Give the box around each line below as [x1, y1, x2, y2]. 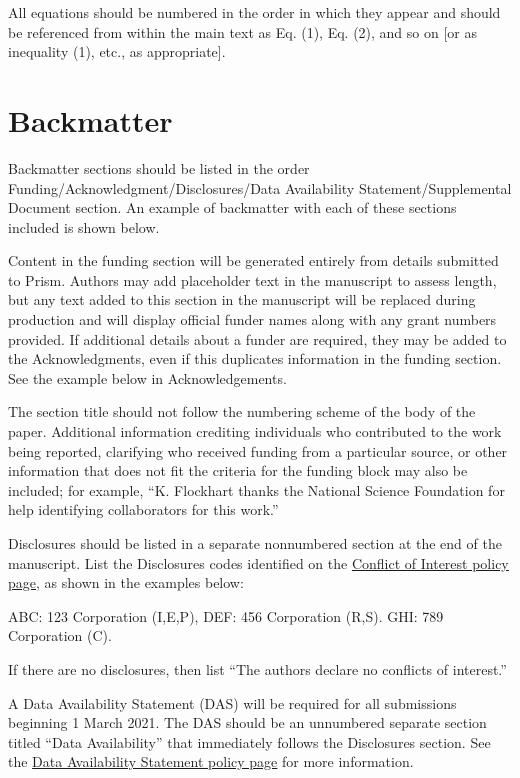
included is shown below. [8, 216, 160, 237]
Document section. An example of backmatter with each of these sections [8, 197, 457, 218]
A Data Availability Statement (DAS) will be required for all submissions [8, 692, 457, 713]
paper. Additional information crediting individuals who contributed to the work [8, 421, 502, 442]
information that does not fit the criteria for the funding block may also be [8, 460, 468, 481]
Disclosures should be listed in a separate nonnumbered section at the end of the [8, 533, 502, 553]
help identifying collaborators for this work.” [8, 499, 279, 520]
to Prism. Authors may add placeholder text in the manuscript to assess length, [8, 269, 497, 290]
